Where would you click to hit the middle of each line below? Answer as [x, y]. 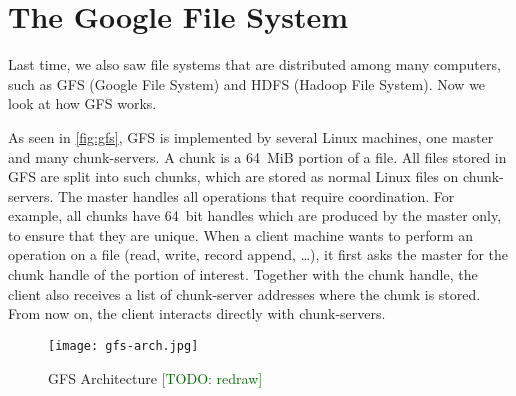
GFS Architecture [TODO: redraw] [155, 377]
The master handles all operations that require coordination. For [256, 195]
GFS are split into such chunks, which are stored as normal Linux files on [233, 176]
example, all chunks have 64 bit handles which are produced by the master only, [255, 215]
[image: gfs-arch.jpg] [123, 345]
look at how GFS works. [82, 103]
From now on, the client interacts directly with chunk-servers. [197, 313]
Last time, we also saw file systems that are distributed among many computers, [254, 64]
